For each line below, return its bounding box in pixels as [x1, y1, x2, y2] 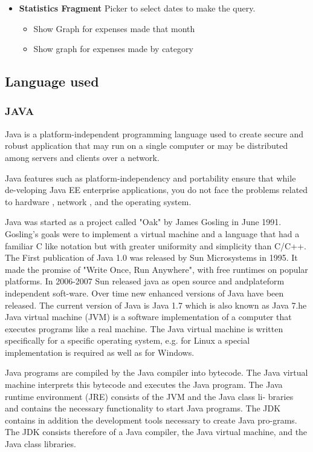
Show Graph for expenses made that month [33, 22, 195, 34]
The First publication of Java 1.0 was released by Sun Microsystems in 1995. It [5, 251, 298, 264]
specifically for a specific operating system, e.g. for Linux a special [5, 334, 250, 347]
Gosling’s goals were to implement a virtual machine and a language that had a [5, 227, 300, 240]
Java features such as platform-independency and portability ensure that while [5, 171, 296, 184]
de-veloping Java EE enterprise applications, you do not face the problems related [5, 183, 308, 196]
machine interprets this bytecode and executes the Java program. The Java [5, 378, 283, 391]
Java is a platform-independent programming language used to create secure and [5, 127, 304, 140]
